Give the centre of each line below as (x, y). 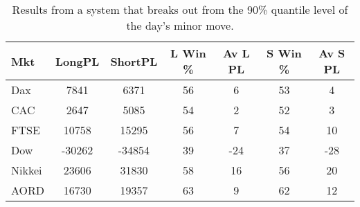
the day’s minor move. (180, 25)
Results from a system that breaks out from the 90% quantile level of (180, 9)
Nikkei (27, 170)
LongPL (78, 61)
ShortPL (134, 61)
